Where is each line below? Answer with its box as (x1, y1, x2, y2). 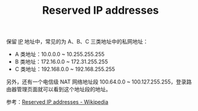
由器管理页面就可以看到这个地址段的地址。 (6, 86, 111, 93)
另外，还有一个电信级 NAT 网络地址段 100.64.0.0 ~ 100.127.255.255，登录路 (6, 78, 192, 85)
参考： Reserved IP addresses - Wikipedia (6, 98, 109, 106)
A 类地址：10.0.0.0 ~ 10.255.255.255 (14, 51, 105, 58)
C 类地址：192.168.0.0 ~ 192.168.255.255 (14, 66, 115, 73)
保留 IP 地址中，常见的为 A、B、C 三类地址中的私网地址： (6, 38, 148, 45)
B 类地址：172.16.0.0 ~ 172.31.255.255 (14, 58, 108, 66)
